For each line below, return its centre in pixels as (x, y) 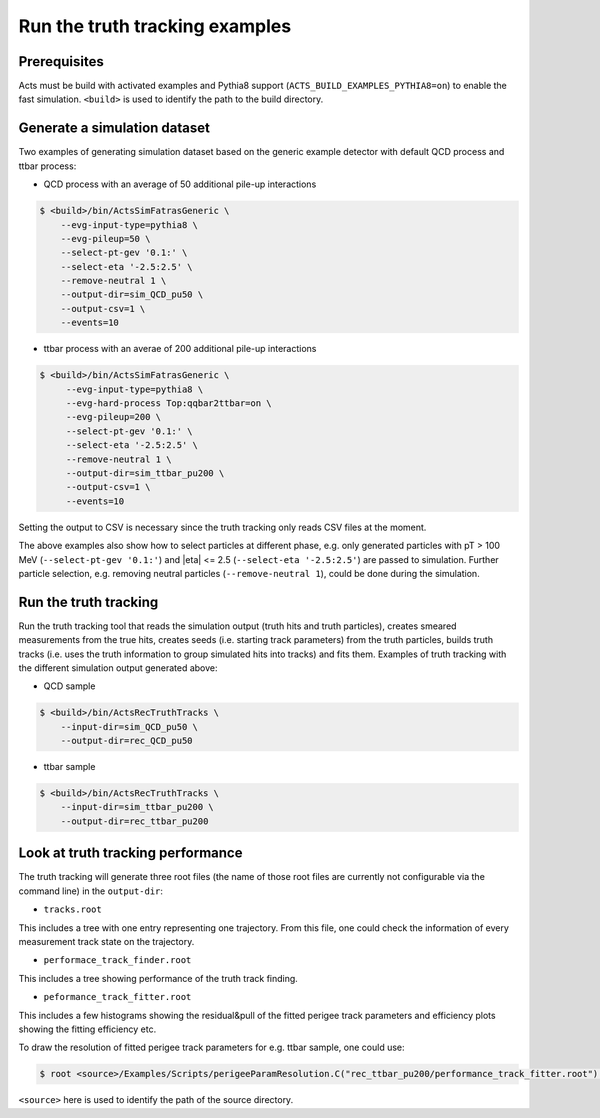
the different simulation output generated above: (118, 667)
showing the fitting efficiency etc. (87, 1029)
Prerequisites (61, 61)
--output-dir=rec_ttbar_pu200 (134, 821)
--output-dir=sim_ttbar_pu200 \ (145, 473)
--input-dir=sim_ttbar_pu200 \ (137, 807)
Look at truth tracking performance (130, 853)
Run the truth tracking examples (155, 26)
